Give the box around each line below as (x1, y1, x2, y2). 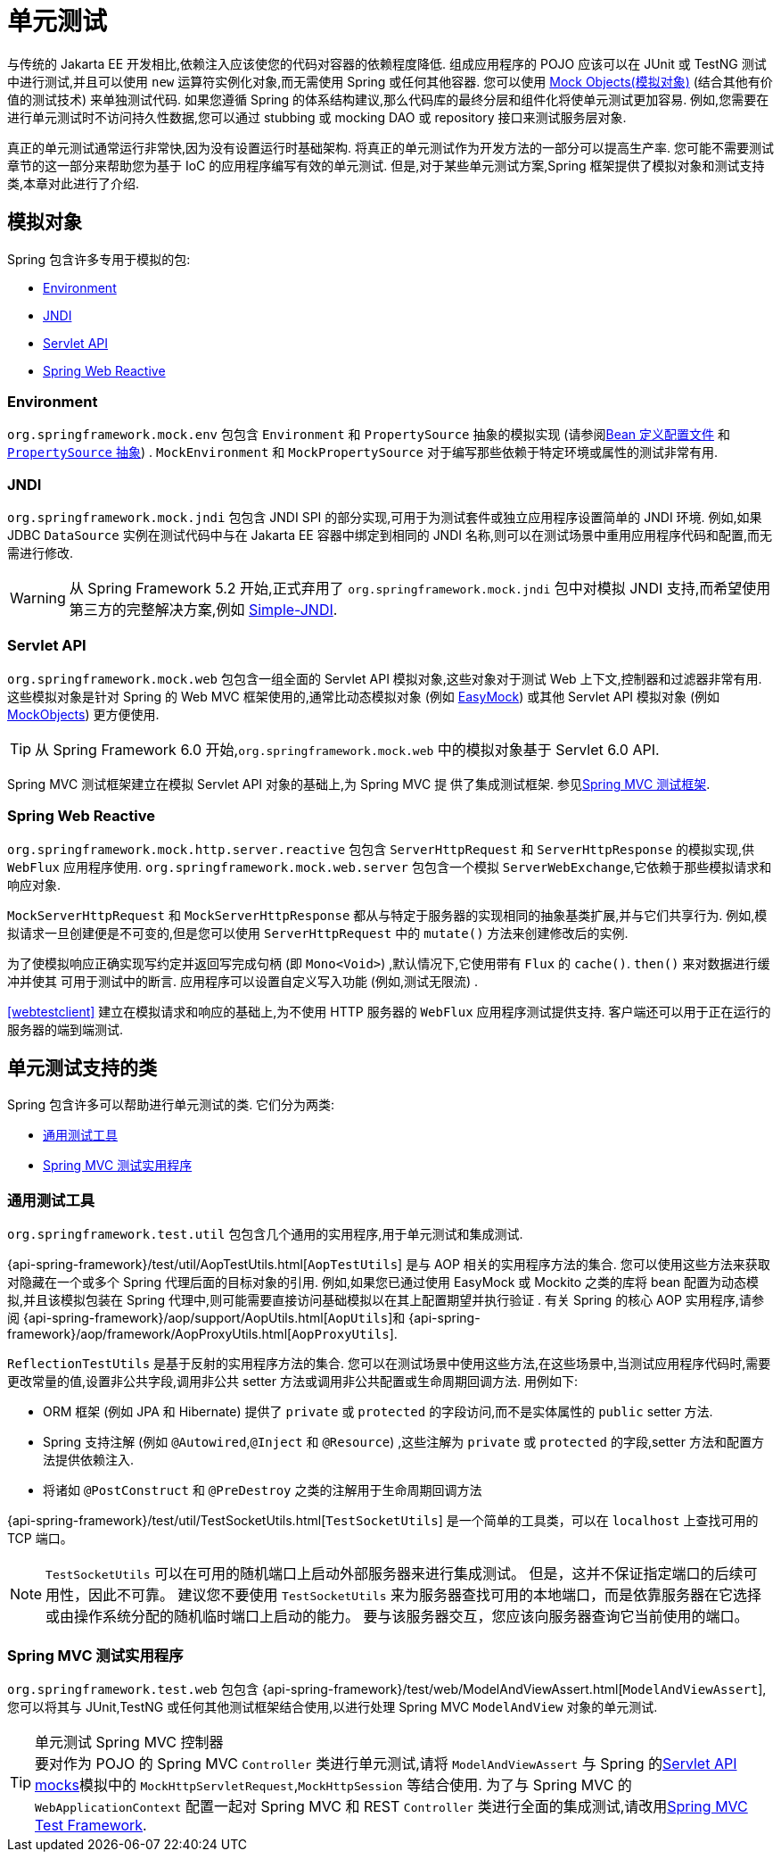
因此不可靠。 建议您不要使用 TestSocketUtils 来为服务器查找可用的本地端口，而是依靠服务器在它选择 (88, 1586, 761, 1605)
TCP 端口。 (7, 1531, 73, 1547)
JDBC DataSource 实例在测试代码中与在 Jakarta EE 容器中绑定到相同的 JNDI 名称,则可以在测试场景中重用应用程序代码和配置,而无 (7, 527, 773, 544)
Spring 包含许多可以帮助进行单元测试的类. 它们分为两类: (7, 1097, 335, 1113)
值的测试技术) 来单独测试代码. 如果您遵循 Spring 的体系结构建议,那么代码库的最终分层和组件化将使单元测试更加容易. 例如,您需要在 (7, 91, 769, 107)
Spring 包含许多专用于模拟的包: (7, 251, 191, 267)
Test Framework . (35, 1815, 147, 1834)
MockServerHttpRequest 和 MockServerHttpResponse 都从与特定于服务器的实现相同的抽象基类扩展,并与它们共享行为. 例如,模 (7, 907, 768, 923)
